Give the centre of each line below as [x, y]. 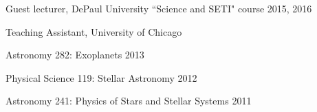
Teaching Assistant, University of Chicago [94, 31]
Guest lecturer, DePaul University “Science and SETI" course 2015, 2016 [159, 8]
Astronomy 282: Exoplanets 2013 [75, 55]
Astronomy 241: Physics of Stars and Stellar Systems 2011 [129, 101]
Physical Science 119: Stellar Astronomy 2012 [101, 77]
